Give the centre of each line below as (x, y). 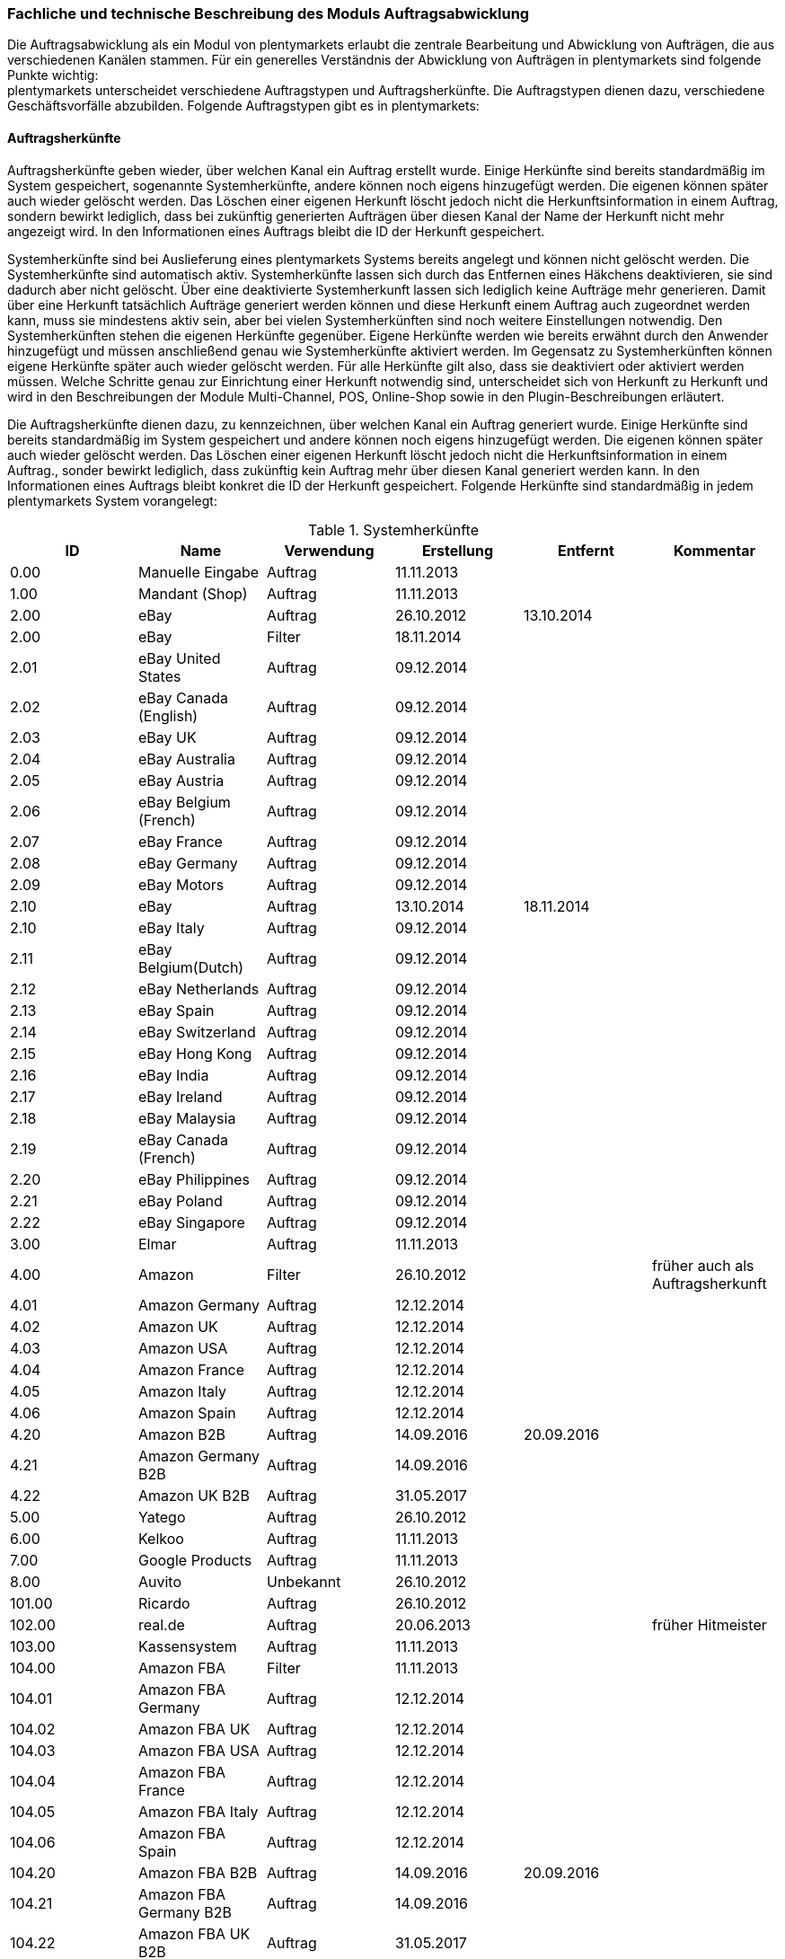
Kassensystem (187, 1646)
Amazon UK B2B (194, 1495)
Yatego (162, 1517)
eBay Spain (176, 1010)
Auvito (160, 1581)
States (159, 676)
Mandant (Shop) (193, 593)
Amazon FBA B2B (198, 1872)
